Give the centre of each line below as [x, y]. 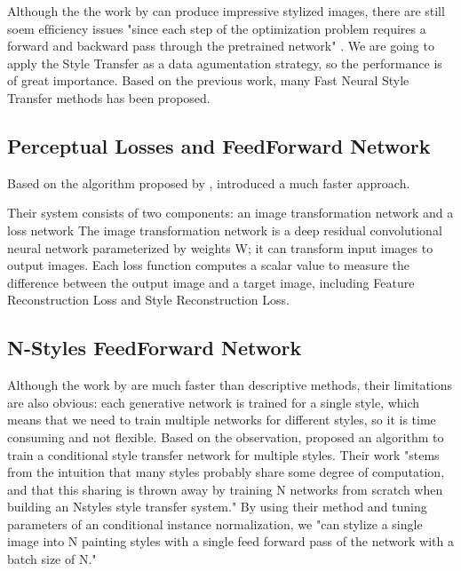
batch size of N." [52, 559]
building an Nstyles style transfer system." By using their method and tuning [217, 507]
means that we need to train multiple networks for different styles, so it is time [222, 420]
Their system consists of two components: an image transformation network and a [230, 213]
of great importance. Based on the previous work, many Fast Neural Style [208, 80]
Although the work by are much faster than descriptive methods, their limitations [230, 385]
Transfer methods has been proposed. [109, 97]
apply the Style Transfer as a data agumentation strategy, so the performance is [225, 63]
